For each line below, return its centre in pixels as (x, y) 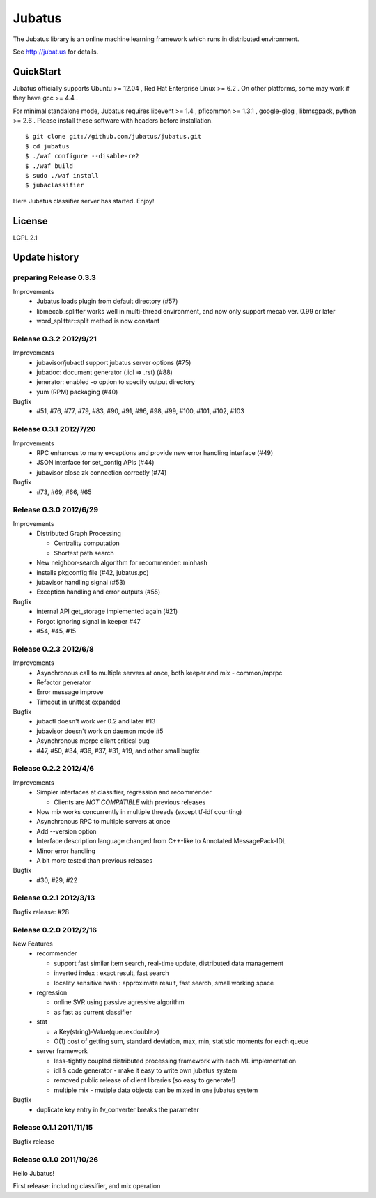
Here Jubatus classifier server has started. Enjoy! (84, 201)
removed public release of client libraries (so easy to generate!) (145, 1080)
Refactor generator (64, 682)
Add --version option (66, 831)
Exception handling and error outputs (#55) (99, 592)
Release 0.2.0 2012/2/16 (55, 930)
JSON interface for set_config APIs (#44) (95, 463)
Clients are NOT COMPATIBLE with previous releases (130, 802)
